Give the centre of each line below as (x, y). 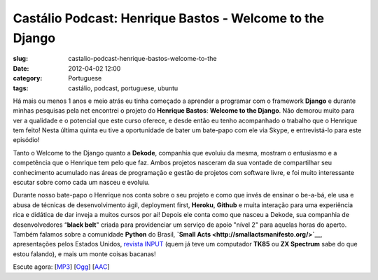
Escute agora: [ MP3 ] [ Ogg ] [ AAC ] (61, 267)
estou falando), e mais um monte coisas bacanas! (85, 254)
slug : (20, 59)
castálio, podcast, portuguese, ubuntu (123, 88)
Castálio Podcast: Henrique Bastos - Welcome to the (169, 18)
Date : (21, 68)
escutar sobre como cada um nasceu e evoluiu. (82, 183)
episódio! (26, 140)
